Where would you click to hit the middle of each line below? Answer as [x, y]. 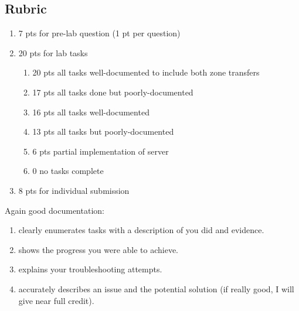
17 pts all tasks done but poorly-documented [113, 92]
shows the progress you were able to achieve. [98, 249]
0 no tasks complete [68, 171]
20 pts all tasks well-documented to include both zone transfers [146, 72]
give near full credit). [56, 300]
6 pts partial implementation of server [101, 151]
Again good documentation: [55, 210]
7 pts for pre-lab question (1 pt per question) [99, 33]
